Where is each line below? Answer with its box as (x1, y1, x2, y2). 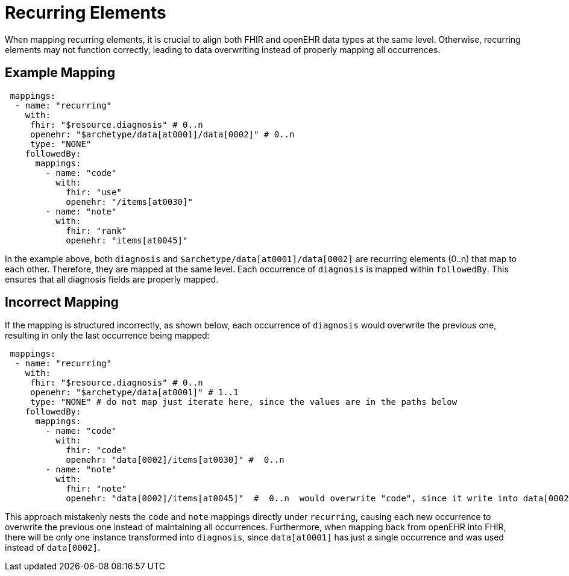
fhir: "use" (66, 187, 122, 197)
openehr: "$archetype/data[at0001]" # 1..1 (30, 387, 239, 398)
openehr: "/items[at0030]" (66, 196, 193, 207)
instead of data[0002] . (5, 542, 101, 553)
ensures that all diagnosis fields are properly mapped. (5, 274, 219, 284)
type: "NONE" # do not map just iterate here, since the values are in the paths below (30, 397, 457, 407)
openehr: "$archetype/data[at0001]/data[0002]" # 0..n (30, 129, 295, 139)
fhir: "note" (66, 484, 127, 494)
